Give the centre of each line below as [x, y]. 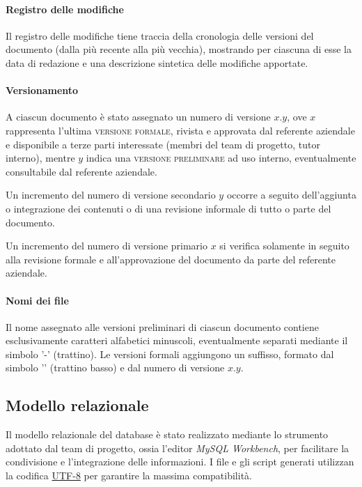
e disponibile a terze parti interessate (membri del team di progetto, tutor [163, 144]
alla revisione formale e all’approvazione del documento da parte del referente [171, 259]
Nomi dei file [37, 300]
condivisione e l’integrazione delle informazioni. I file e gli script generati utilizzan [180, 462]
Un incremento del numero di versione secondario [111, 195]
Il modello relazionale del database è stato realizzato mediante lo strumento [167, 434]
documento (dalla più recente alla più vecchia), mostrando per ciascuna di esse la [179, 49]
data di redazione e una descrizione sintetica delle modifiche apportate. [157, 62]
